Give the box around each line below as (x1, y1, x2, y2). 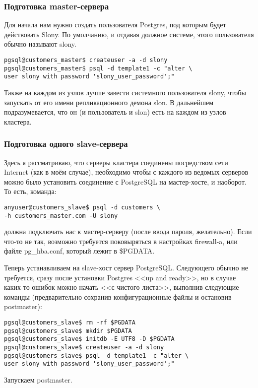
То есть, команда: (4, 186, 57, 196)
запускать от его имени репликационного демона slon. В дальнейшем (4, 97, 214, 107)
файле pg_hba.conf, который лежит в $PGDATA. (4, 246, 155, 256)
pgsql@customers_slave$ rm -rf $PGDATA (4, 319, 135, 326)
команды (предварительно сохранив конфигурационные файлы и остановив (4, 291, 232, 302)
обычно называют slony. (4, 39, 76, 49)
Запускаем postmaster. (4, 374, 72, 385)
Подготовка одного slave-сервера (4, 137, 128, 150)
